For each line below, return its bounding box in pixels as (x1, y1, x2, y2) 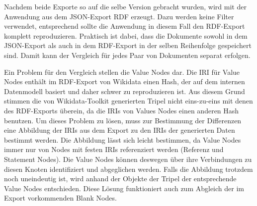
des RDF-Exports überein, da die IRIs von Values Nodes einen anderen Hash (4, 105, 239, 115)
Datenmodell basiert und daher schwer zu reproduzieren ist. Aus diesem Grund (4, 86, 245, 96)
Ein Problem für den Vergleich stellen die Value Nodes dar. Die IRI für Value (4, 66, 240, 77)
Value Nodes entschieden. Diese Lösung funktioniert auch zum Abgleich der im (4, 183, 244, 193)
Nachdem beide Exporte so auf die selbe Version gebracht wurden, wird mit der (4, 1, 247, 11)
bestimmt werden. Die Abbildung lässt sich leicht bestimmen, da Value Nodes (4, 134, 241, 145)
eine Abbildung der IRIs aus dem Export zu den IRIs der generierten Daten (4, 125, 235, 135)
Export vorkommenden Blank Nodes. (4, 193, 117, 203)
